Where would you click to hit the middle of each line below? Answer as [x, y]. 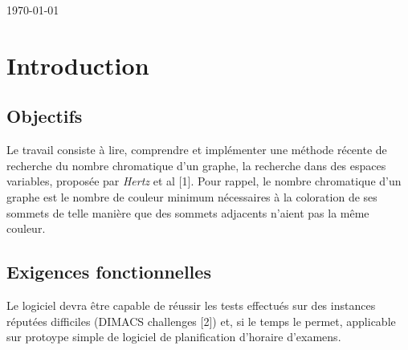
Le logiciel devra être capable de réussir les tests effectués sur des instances [191, 305]
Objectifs [45, 116]
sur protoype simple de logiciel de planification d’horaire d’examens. [174, 337]
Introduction [78, 65]
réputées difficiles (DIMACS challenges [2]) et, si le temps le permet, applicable [201, 321]
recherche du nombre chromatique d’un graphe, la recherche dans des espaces [196, 165]
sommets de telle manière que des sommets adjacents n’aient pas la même [188, 212]
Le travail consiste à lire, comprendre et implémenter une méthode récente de [197, 150]
